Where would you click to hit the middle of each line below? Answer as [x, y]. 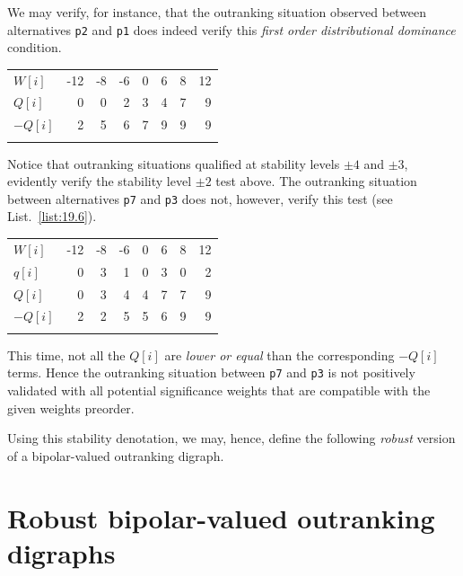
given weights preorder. [71, 408]
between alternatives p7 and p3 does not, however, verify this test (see [200, 198]
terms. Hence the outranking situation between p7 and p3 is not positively [211, 372]
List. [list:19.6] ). [52, 216]
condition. [35, 47]
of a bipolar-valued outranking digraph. [116, 455]
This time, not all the [66, 354]
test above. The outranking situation [316, 181]
